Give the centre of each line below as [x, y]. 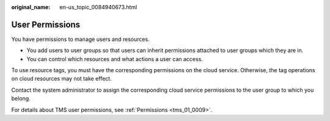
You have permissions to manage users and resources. [80, 39]
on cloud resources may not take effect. [62, 79]
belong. [21, 98]
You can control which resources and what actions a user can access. [115, 59]
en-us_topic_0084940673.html [98, 7]
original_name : [31, 7]
